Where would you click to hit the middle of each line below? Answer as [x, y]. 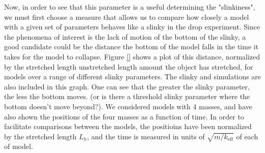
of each [247, 136]
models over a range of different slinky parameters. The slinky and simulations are [132, 76]
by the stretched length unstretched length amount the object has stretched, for [129, 66]
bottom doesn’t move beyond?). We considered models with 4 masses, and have [128, 106]
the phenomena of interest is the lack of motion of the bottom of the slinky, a [125, 36]
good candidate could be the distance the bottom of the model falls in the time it [131, 47]
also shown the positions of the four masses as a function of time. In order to [124, 116]
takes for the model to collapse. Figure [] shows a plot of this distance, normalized [132, 56]
